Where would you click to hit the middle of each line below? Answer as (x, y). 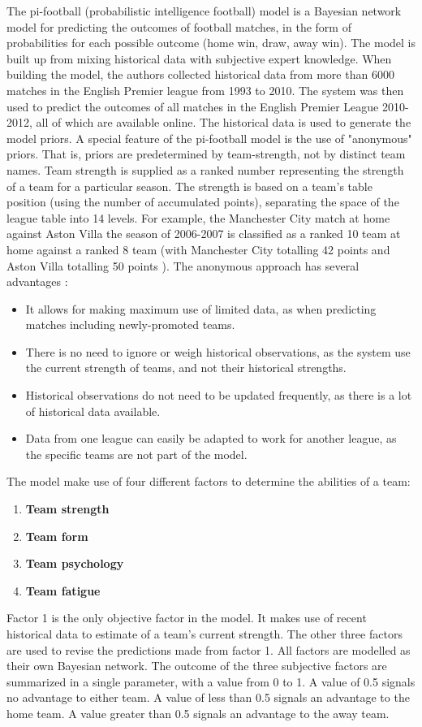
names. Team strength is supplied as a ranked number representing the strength (205, 169)
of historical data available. (93, 411)
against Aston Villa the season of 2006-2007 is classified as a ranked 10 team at (204, 234)
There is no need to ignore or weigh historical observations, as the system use (218, 351)
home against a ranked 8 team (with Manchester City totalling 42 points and (198, 249)
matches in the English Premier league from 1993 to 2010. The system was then (205, 90)
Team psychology (75, 563)
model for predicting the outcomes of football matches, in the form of (179, 26)
